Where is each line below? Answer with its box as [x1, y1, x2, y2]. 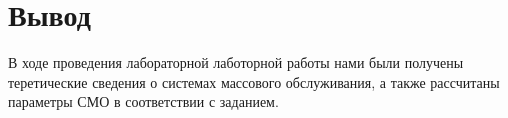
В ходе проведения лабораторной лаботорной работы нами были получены [8, 52, 464, 73]
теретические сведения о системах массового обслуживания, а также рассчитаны [8, 71, 500, 92]
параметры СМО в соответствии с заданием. [8, 91, 279, 112]
